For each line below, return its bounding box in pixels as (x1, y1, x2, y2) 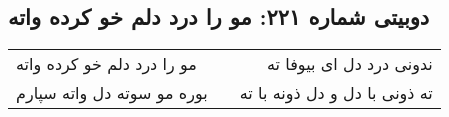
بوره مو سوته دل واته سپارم (16, 81, 208, 105)
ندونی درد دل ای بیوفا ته (266, 52, 433, 76)
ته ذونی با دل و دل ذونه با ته (239, 81, 433, 105)
